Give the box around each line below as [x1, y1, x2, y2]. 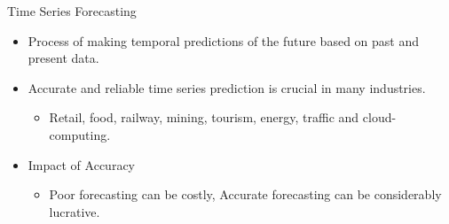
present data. [28, 49, 99, 67]
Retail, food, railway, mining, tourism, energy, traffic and [49, 108, 359, 127]
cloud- [362, 108, 397, 127]
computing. [49, 125, 111, 143]
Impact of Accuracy [28, 155, 135, 174]
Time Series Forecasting [7, 2, 137, 19]
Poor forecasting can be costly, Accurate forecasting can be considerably [49, 185, 442, 204]
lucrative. [49, 202, 100, 220]
